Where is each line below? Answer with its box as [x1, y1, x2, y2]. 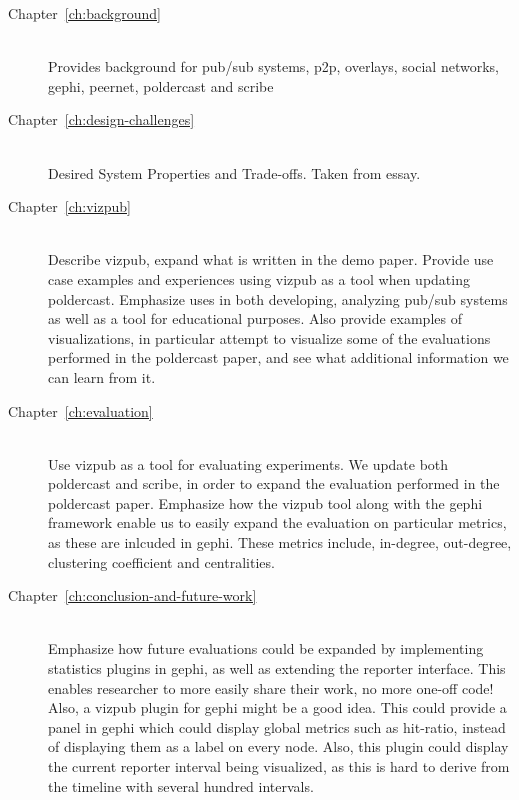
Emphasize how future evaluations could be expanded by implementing [48, 638, 484, 659]
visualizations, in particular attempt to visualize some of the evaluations [48, 327, 491, 348]
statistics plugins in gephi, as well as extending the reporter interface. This [48, 658, 506, 679]
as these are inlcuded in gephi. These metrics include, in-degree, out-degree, [48, 532, 512, 553]
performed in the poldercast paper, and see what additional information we [48, 347, 509, 368]
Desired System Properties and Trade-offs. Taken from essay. [48, 162, 421, 183]
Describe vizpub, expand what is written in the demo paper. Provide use [48, 249, 494, 270]
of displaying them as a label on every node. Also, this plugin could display [48, 736, 509, 757]
